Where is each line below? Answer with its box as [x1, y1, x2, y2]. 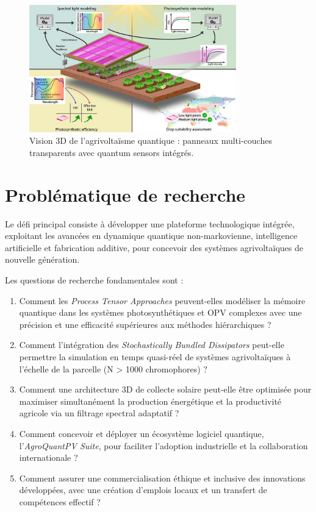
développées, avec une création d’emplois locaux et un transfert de [19, 483, 267, 496]
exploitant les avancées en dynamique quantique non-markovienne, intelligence [5, 229, 298, 242]
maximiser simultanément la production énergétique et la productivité [19, 394, 282, 407]
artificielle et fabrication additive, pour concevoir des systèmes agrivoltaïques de [5, 241, 304, 254]
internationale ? [19, 451, 78, 464]
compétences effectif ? [19, 495, 101, 508]
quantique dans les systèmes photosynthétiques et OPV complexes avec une [19, 306, 302, 319]
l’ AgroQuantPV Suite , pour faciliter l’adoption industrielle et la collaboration [19, 439, 308, 452]
